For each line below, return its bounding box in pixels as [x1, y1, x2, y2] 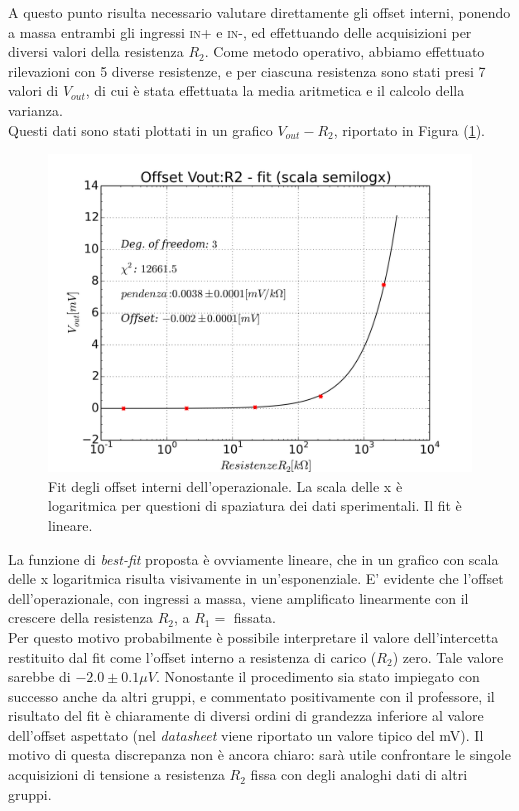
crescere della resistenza [8, 607, 153, 628]
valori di [8, 80, 59, 101]
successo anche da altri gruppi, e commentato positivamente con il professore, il [8, 685, 495, 706]
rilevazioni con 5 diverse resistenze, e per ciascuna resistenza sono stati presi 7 [8, 60, 486, 81]
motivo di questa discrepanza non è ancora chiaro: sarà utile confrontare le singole [8, 744, 511, 765]
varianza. [8, 99, 63, 120]
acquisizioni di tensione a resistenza [8, 764, 225, 785]
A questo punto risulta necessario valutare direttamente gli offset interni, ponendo [8, 2, 511, 22]
